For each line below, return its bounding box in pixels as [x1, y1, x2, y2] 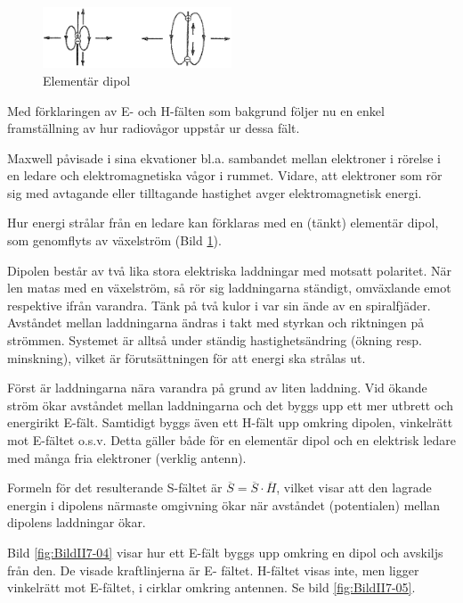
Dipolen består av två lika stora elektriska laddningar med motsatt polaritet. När [7, 260, 451, 279]
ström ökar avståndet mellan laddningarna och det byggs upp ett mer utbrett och [7, 395, 453, 414]
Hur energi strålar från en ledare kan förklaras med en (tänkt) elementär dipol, [7, 213, 439, 232]
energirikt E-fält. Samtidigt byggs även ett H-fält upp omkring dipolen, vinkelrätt [7, 413, 453, 432]
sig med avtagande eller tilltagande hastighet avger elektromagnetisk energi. [7, 183, 422, 202]
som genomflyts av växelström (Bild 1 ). [7, 231, 222, 250]
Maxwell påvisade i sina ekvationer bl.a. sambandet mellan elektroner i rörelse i [7, 148, 441, 167]
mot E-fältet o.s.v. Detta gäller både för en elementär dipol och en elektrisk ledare [7, 431, 456, 449]
